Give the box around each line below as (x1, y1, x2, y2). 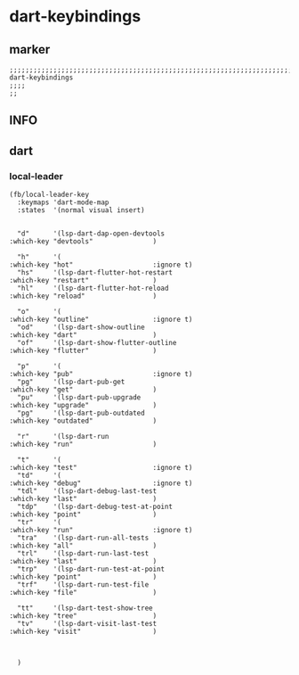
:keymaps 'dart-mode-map (17, 198, 109, 207)
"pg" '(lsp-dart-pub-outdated (17, 408, 145, 418)
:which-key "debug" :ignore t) (9, 479, 193, 488)
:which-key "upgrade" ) (9, 401, 158, 410)
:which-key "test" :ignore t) (9, 464, 193, 473)
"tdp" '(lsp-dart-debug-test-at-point (17, 502, 174, 512)
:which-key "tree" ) (9, 612, 158, 621)
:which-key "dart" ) (9, 331, 158, 340)
